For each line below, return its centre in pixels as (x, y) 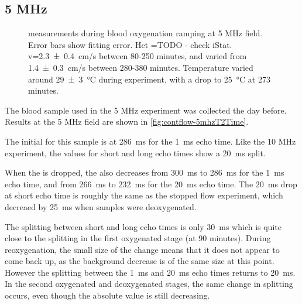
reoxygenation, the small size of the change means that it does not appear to (142, 249)
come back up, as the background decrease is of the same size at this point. (140, 261)
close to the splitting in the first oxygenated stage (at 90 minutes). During (138, 238)
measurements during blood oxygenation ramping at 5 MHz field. (145, 33)
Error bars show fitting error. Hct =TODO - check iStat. (130, 44)
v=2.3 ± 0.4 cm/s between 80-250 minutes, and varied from (138, 56)
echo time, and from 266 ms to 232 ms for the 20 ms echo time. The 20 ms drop (151, 184)
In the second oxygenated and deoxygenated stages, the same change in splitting (149, 284)
